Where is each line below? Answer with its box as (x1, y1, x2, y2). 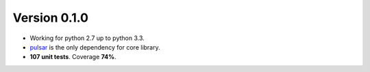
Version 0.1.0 (12, 10, 89, 25)
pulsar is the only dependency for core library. (29, 43, 160, 51)
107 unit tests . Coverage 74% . (29, 53, 116, 61)
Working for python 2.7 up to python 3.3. (29, 34, 145, 42)
